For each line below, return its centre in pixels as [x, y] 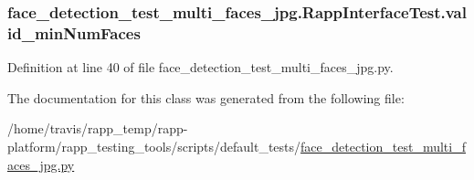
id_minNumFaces [74, 32]
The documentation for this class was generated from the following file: [206, 97]
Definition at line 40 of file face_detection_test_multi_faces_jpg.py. [200, 67]
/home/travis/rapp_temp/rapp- [98, 128]
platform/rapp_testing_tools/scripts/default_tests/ [154, 146]
